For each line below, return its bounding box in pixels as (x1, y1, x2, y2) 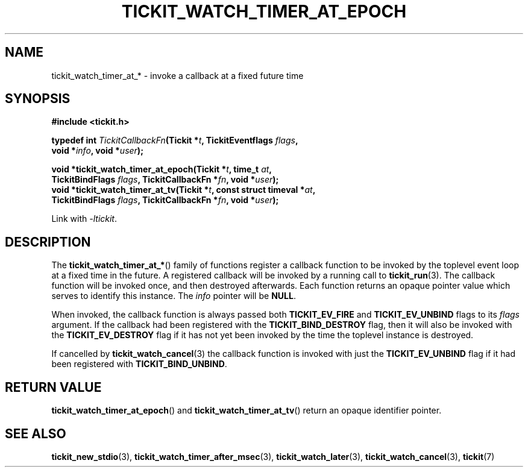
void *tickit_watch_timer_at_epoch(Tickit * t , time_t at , (51, 164, 272, 175)
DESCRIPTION (5, 234, 91, 250)
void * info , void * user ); (51, 145, 143, 156)
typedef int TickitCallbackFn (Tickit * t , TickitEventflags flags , (51, 135, 298, 146)
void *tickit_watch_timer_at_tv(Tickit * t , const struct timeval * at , (51, 184, 316, 195)
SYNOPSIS (5, 91, 71, 107)
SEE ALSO (5, 426, 66, 441)
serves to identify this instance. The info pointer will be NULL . (51, 291, 296, 301)
